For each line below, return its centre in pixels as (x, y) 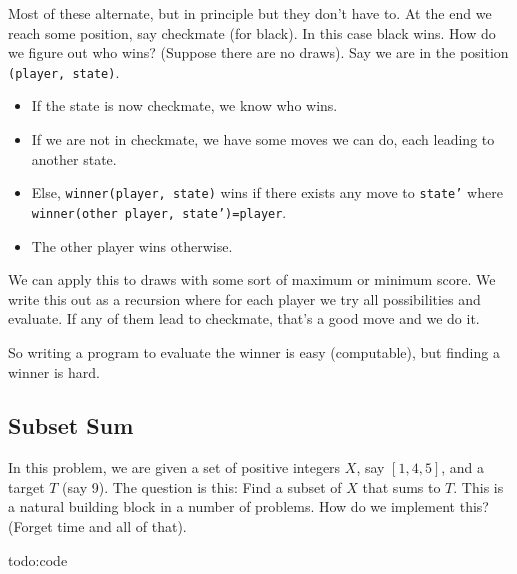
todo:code (38, 559)
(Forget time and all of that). (97, 526)
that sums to (401, 486)
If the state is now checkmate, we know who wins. (184, 105)
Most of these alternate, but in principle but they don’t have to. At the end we (250, 13)
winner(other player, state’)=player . (159, 211)
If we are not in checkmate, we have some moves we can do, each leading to (263, 139)
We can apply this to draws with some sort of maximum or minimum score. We (252, 279)
